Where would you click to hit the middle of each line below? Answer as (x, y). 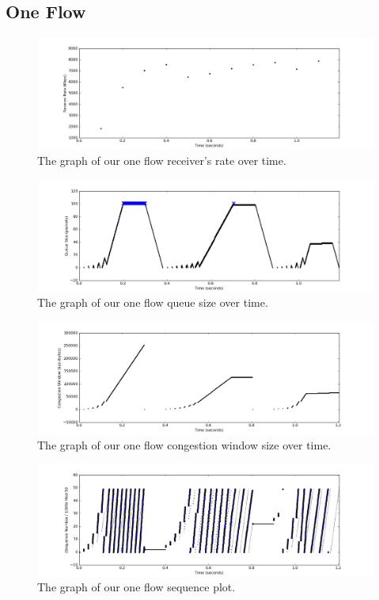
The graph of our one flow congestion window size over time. (184, 444)
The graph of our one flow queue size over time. (153, 302)
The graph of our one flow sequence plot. (136, 587)
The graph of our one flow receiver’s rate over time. (162, 160)
